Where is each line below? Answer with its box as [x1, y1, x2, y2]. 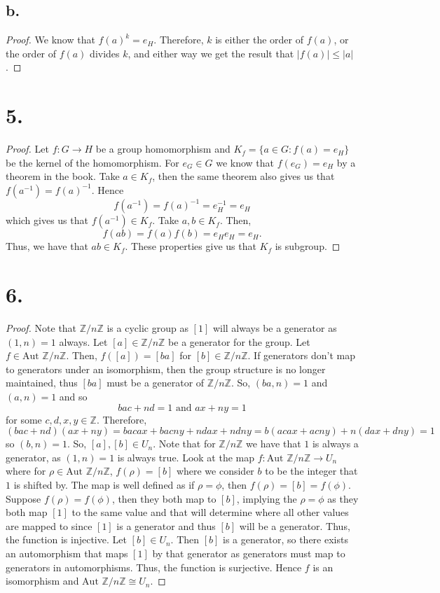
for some [6, 412, 42, 426]
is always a [312, 436, 359, 451]
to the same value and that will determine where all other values [71, 505, 349, 519]
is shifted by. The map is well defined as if [13, 477, 195, 492]
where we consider [176, 463, 254, 478]
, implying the [236, 491, 297, 505]
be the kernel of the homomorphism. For [6, 155, 179, 169]
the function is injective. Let [6, 532, 127, 547]
